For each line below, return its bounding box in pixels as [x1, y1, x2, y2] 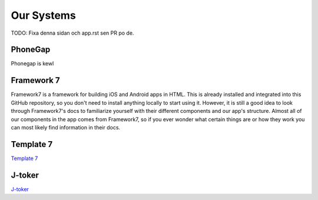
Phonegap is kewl [11, 60, 54, 67]
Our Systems [11, 9, 76, 22]
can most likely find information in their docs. [11, 124, 121, 131]
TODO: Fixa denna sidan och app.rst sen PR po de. [11, 29, 134, 36]
